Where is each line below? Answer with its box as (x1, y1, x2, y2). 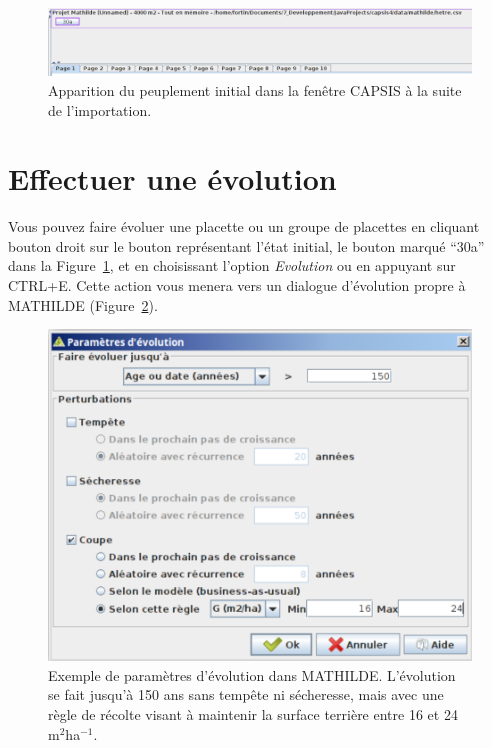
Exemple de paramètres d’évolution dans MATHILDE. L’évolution (48, 664, 456, 685)
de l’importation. (48, 99, 152, 120)
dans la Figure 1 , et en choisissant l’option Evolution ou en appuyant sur (8, 255, 456, 276)
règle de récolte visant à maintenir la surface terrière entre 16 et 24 (48, 704, 458, 725)
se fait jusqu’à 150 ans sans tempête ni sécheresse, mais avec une (48, 684, 444, 705)
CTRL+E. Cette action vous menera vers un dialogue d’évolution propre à (8, 275, 466, 295)
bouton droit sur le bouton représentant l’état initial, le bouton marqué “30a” (8, 235, 485, 256)
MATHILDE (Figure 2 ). (8, 294, 158, 315)
